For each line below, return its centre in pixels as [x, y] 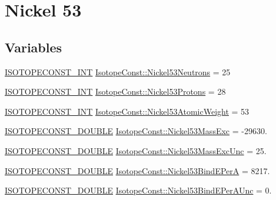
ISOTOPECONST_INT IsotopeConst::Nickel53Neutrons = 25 [118, 71]
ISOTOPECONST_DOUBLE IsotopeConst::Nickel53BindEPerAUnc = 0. [138, 190]
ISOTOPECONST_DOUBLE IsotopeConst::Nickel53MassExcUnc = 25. [136, 150]
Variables [34, 47]
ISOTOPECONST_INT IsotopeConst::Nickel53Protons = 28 [115, 91]
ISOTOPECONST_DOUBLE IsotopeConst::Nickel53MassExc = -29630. [136, 131]
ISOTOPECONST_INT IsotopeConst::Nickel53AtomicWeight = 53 [127, 111]
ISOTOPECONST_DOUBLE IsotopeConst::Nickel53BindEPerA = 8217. [137, 170]
